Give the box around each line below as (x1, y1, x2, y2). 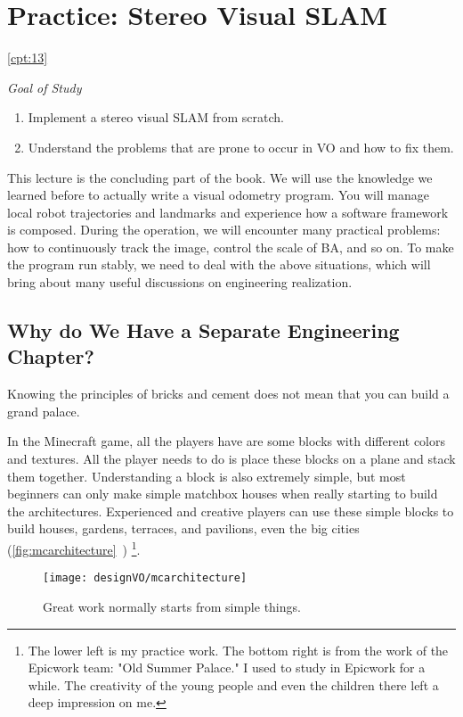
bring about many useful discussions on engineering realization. (7, 273, 353, 292)
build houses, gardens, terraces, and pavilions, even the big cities (7, 519, 360, 538)
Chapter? (7, 342, 94, 370)
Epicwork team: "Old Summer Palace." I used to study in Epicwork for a (28, 658, 426, 677)
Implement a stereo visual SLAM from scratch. (28, 108, 284, 127)
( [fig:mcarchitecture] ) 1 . (7, 538, 141, 558)
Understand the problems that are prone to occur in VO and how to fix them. (28, 137, 454, 156)
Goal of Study (7, 78, 82, 96)
